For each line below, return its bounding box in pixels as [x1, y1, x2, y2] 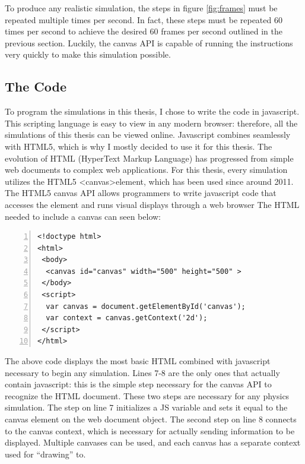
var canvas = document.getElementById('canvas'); [46, 302, 246, 311]
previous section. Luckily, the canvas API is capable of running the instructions [5, 36, 293, 49]
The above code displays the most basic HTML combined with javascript [5, 355, 271, 367]
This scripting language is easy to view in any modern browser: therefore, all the [5, 116, 298, 129]
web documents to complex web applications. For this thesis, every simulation [5, 163, 288, 176]
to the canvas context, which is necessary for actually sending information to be [5, 424, 295, 437]
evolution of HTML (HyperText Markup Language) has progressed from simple [5, 151, 294, 164]
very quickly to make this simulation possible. [5, 48, 171, 61]
